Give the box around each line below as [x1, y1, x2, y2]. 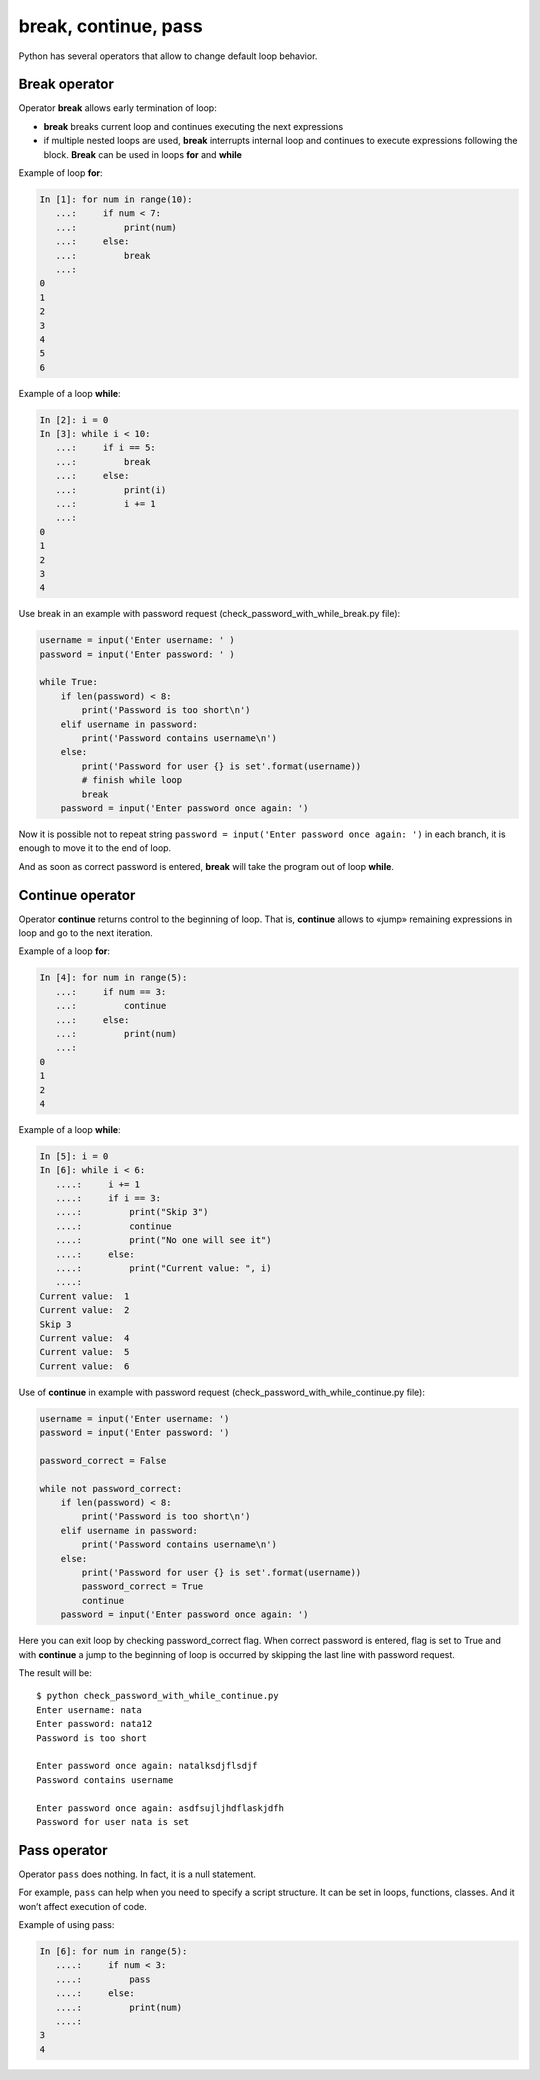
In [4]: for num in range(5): [39, 972, 188, 984]
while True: [39, 676, 99, 688]
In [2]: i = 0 [39, 414, 109, 425]
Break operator [18, 76, 114, 93]
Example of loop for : [18, 167, 104, 179]
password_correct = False [39, 1455, 167, 1466]
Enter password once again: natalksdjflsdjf [36, 1760, 259, 1772]
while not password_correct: [39, 1483, 183, 1494]
